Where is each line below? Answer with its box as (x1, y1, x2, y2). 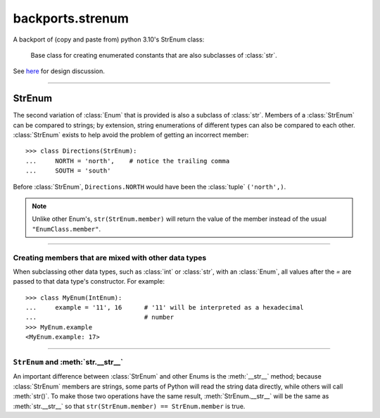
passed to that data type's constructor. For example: (13, 277, 165, 286)
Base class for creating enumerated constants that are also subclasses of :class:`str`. (30, 51, 277, 59)
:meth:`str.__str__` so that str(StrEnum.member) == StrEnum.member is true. (13, 402, 246, 410)
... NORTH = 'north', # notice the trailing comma (25, 157, 230, 165)
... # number (25, 313, 175, 322)
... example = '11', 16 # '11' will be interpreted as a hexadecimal (25, 303, 304, 312)
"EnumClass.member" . (32, 224, 101, 233)
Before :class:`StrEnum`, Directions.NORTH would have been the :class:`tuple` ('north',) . (13, 182, 286, 191)
